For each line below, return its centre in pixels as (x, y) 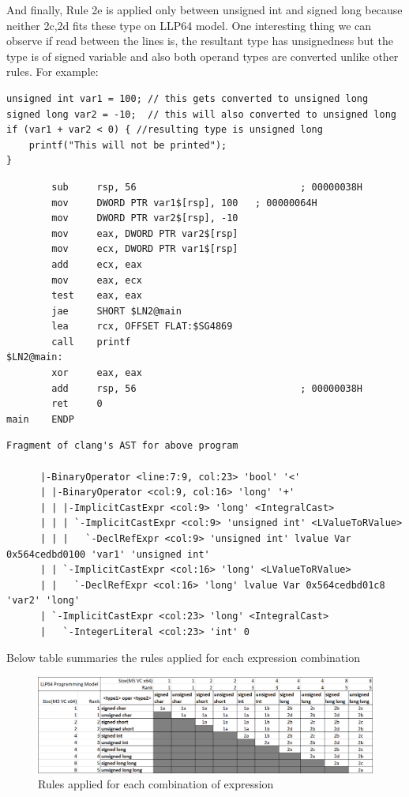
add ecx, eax (97, 264)
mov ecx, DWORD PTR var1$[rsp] (145, 249)
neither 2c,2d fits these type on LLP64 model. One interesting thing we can (189, 25)
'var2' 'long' (43, 601)
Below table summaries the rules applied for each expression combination (183, 658)
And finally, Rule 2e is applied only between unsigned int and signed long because (204, 9)
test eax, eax (97, 296)
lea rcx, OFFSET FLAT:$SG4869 (142, 327)
